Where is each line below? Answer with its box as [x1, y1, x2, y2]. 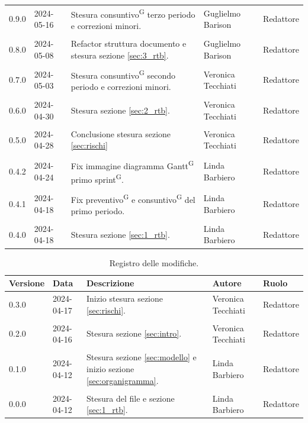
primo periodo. [70, 204, 125, 217]
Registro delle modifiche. [109, 256, 199, 269]
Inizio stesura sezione [86, 292, 163, 304]
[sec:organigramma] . [86, 374, 159, 386]
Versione [9, 277, 45, 289]
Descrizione [86, 277, 134, 289]
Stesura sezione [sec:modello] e [86, 351, 197, 363]
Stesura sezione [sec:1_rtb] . [70, 228, 170, 240]
